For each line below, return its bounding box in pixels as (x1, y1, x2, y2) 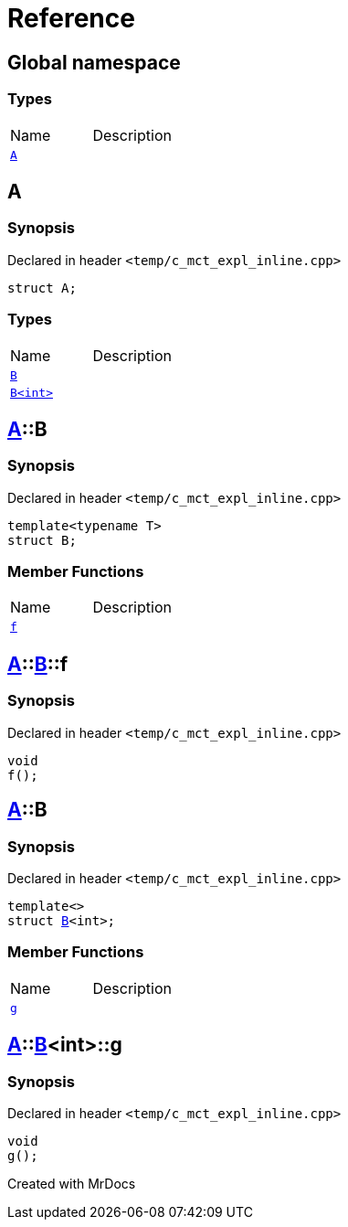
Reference (7, 3, 135, 34)
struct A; (7, 280, 77, 295)
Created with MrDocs (7, 1175, 136, 1191)
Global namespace (7, 50, 181, 74)
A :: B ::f (7, 652, 69, 676)
